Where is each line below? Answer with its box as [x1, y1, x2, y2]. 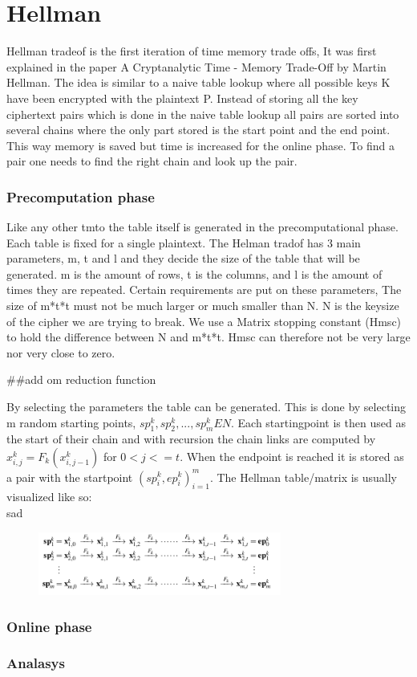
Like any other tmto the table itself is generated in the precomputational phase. [6, 218, 399, 235]
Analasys [6, 653, 65, 673]
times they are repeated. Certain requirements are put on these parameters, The [6, 281, 402, 298]
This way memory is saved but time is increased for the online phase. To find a [6, 137, 395, 153]
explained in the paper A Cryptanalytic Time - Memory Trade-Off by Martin [6, 58, 387, 75]
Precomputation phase [6, 186, 155, 206]
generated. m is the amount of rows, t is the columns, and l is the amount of [6, 265, 383, 282]
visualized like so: [6, 488, 92, 505]
